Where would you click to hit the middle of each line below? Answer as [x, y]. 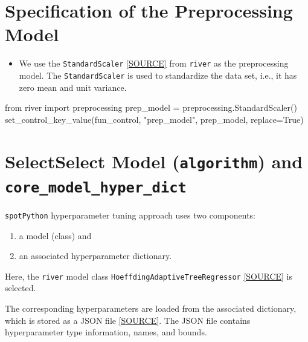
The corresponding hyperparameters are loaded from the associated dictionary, [151, 308]
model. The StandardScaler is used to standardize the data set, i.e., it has [158, 75]
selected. [21, 288]
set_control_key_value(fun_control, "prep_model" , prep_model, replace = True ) [154, 119]
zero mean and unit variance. [73, 87]
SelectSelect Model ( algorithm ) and [154, 161]
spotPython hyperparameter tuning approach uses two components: [130, 215]
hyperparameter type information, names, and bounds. [106, 332]
